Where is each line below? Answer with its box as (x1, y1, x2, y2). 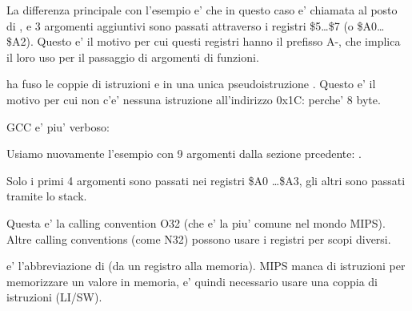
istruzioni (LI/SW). (6, 289, 102, 305)
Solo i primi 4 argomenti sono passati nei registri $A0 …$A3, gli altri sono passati (6, 172, 406, 188)
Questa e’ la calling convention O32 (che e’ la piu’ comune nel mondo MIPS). (6, 214, 386, 231)
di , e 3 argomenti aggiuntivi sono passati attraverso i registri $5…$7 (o (6, 17, 354, 34)
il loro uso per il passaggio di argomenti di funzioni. (6, 48, 259, 65)
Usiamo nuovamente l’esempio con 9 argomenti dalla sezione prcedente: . (6, 145, 362, 162)
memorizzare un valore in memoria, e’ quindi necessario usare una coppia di (6, 273, 378, 289)
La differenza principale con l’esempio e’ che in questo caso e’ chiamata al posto (6, 2, 398, 18)
